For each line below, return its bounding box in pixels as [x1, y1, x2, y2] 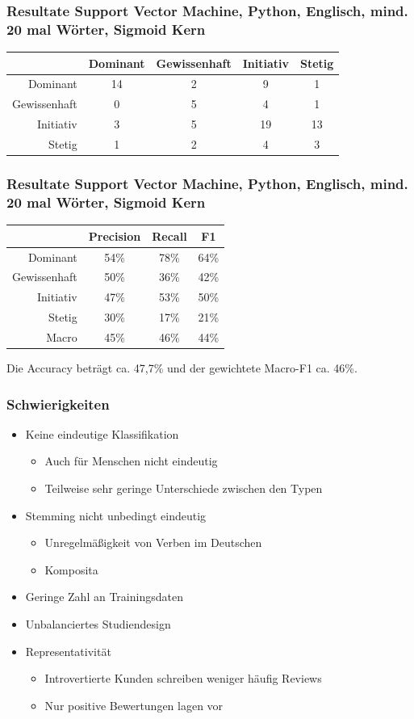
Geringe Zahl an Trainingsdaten [25, 588, 183, 605]
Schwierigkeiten [6, 393, 110, 414]
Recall [152, 227, 187, 244]
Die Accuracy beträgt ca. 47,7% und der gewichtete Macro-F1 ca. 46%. [6, 359, 358, 376]
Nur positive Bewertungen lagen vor [44, 696, 224, 713]
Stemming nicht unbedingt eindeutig [25, 507, 207, 523]
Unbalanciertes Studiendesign [25, 616, 171, 633]
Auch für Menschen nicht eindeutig [44, 452, 218, 469]
